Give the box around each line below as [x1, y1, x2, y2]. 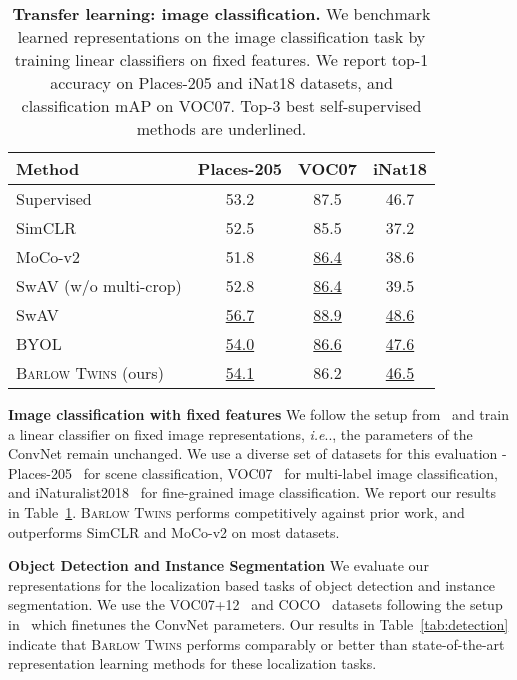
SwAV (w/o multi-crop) [16, 274, 182, 297]
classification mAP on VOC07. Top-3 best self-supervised [21, 94, 422, 117]
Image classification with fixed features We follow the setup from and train [8, 404, 509, 424]
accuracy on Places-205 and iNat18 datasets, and [50, 71, 393, 94]
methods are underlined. [136, 117, 307, 140]
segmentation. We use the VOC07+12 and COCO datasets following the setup [8, 594, 503, 615]
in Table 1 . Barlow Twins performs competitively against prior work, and [8, 501, 465, 522]
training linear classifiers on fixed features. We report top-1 [14, 48, 429, 71]
